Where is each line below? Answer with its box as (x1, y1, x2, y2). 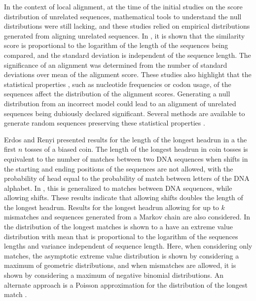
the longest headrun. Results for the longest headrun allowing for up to (4, 202, 219, 212)
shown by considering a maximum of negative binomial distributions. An (4, 270, 223, 280)
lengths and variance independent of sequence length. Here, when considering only (4, 241, 253, 251)
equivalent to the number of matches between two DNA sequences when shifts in (4, 153, 248, 164)
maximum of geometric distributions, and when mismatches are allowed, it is (4, 260, 236, 270)
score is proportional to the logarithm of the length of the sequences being (4, 40, 228, 50)
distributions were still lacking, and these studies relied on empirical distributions (4, 21, 250, 31)
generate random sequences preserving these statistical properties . (4, 118, 205, 128)
